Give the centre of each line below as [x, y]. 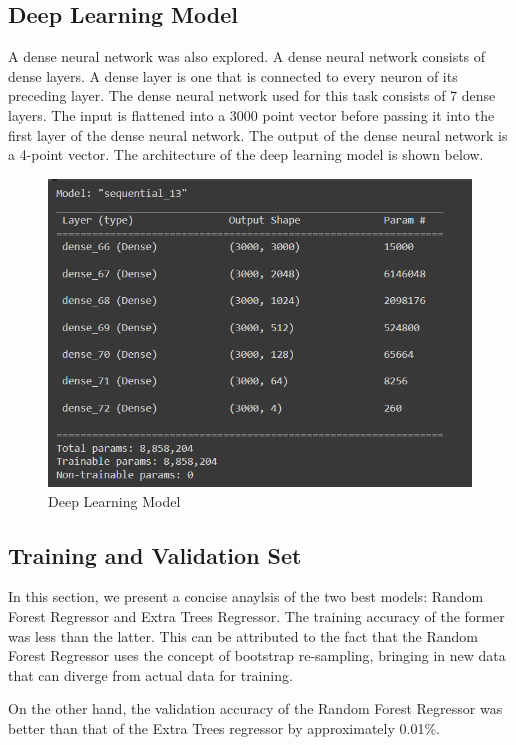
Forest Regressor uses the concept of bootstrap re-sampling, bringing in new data [257, 655]
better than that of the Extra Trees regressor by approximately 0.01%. [224, 727]
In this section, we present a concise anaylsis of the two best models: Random [246, 596]
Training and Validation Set [155, 554]
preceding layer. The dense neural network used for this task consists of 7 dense [252, 95]
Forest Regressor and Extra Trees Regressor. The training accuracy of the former [256, 616]
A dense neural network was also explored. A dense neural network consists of [247, 56]
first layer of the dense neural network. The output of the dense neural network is [258, 134]
